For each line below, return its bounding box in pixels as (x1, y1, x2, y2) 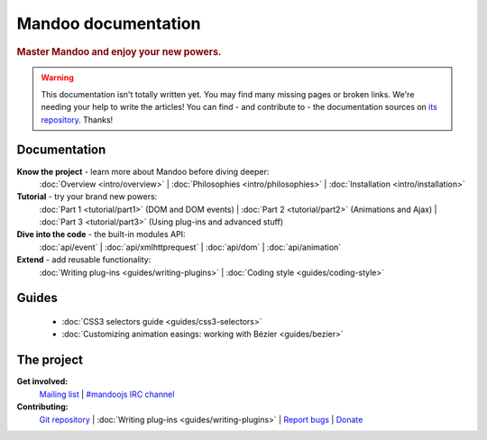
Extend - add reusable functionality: (16, 254, 152, 265)
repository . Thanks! (41, 114, 114, 125)
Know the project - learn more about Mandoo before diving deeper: (16, 166, 270, 177)
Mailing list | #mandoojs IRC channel (39, 389, 175, 399)
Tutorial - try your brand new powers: (16, 191, 158, 202)
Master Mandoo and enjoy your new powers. (16, 45, 222, 58)
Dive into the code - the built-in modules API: (16, 229, 186, 240)
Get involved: (16, 376, 69, 387)
